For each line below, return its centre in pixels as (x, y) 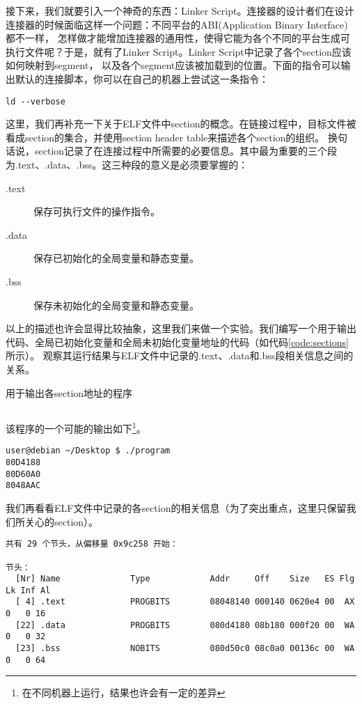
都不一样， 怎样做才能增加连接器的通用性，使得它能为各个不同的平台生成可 (178, 38)
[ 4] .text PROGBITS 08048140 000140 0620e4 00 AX (185, 602)
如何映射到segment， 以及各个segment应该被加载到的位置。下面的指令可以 (173, 65)
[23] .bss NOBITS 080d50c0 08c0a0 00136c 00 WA (185, 649)
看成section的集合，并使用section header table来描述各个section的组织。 (165, 137)
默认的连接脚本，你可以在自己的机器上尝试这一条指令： (142, 78)
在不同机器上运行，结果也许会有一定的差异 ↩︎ (124, 693)
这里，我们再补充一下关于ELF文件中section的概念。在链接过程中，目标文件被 (181, 124)
